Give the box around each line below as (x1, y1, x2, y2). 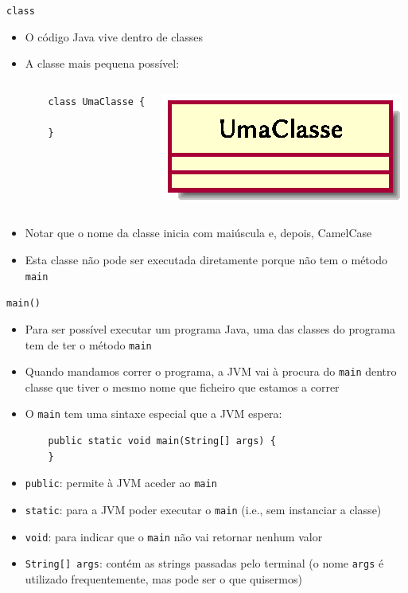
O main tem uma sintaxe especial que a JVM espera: (25, 405, 282, 422)
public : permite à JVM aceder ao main (25, 474, 217, 491)
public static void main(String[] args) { (48, 435, 276, 447)
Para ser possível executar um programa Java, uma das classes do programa (25, 320, 395, 337)
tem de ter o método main (25, 336, 152, 353)
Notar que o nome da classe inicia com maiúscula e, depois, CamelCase (25, 224, 372, 241)
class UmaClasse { (48, 96, 146, 107)
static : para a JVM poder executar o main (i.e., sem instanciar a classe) (25, 501, 382, 517)
